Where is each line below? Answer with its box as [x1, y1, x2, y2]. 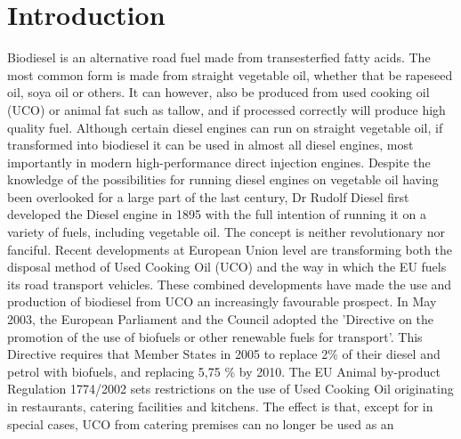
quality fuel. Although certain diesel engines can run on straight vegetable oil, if [7, 118, 443, 136]
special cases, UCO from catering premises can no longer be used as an [7, 414, 394, 433]
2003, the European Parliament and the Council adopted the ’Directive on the [7, 310, 434, 329]
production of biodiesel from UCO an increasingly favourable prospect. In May [7, 292, 437, 311]
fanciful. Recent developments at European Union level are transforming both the [7, 240, 453, 258]
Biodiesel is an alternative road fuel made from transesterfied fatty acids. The [7, 48, 431, 67]
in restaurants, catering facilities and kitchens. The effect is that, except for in [7, 397, 433, 415]
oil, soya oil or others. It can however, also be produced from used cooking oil [7, 83, 430, 102]
